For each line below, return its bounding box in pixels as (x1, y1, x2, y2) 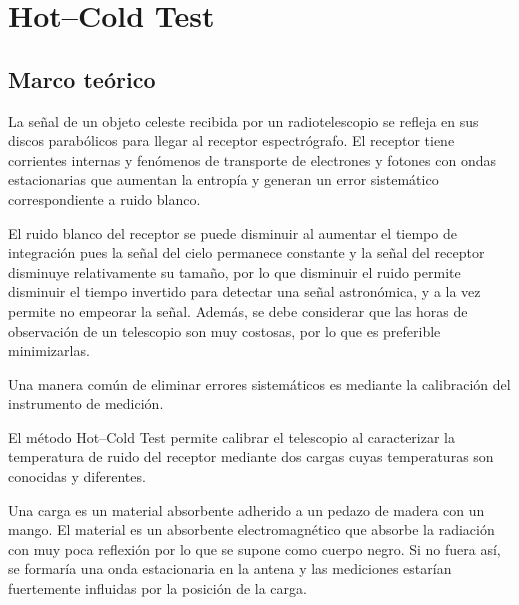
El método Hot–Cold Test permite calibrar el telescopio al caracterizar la (8, 426, 455, 447)
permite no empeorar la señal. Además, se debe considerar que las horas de (8, 300, 468, 321)
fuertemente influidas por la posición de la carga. (8, 578, 307, 599)
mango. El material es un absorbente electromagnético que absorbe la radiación (8, 519, 495, 540)
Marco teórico (8, 63, 156, 94)
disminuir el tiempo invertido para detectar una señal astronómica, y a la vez (8, 281, 481, 302)
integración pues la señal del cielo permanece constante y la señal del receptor (8, 242, 485, 263)
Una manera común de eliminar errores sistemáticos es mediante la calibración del (8, 373, 511, 394)
